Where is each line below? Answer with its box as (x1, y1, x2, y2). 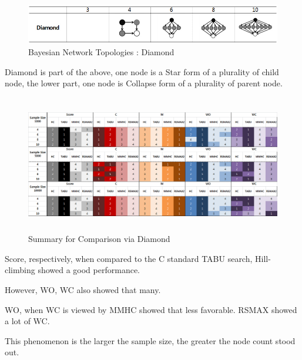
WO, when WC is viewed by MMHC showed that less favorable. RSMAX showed (5, 303, 297, 315)
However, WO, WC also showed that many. (5, 284, 161, 296)
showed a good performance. (38, 264, 140, 276)
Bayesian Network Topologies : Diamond (28, 46, 175, 58)
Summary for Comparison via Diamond (28, 233, 170, 245)
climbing (5, 264, 35, 276)
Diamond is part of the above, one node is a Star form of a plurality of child (5, 65, 279, 78)
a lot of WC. (5, 315, 50, 327)
